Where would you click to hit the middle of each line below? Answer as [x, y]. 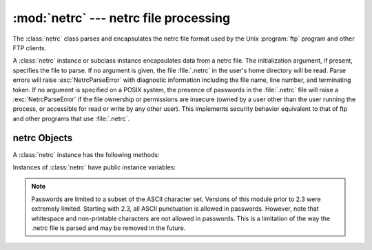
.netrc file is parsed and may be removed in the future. [108, 228]
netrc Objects [42, 138]
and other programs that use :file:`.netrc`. [71, 118]
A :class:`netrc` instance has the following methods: [86, 154]
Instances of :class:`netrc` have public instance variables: [94, 167]
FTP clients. [30, 48]
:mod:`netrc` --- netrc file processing [122, 18]
